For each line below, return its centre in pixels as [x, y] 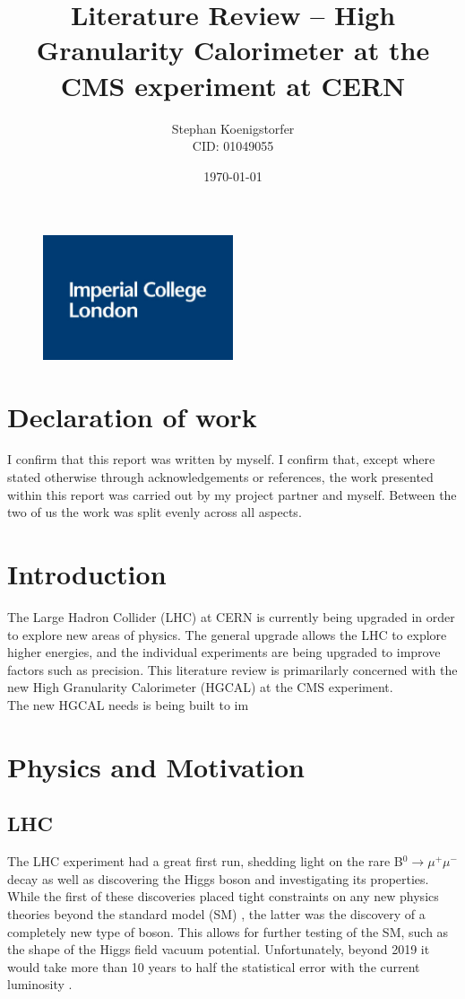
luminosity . [40, 984]
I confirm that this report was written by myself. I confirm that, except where [221, 459]
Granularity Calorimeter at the [233, 50]
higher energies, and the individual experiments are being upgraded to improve [224, 652]
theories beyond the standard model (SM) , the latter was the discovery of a [216, 913]
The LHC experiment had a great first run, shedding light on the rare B [205, 861]
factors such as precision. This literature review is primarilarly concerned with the [232, 669]
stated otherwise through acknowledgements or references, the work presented [220, 477]
